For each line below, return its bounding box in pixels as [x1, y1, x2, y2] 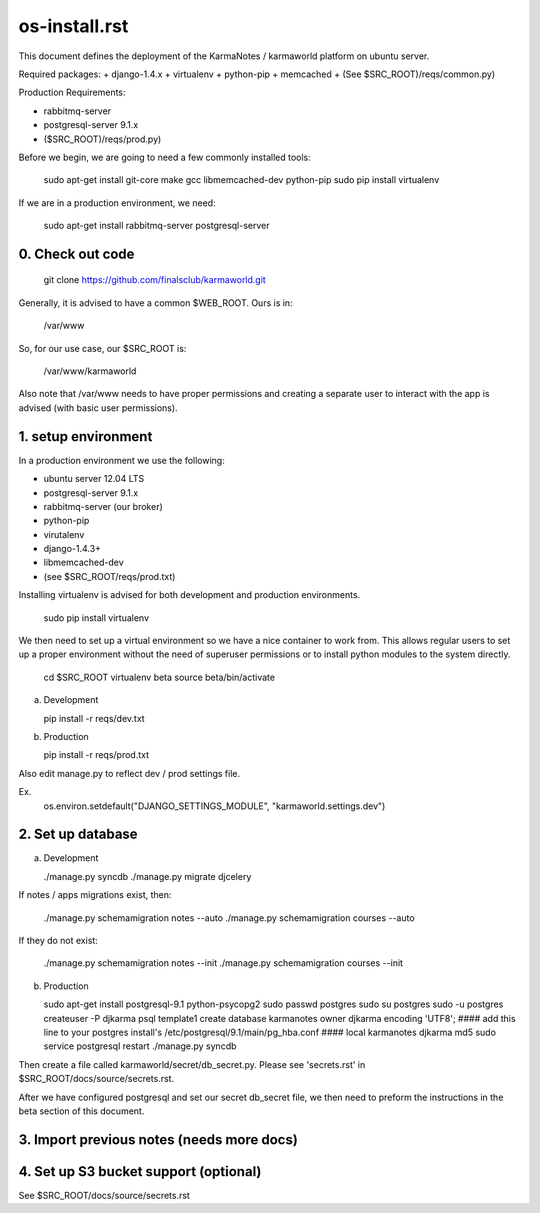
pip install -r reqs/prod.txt [43, 749, 150, 761]
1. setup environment [18, 428, 153, 445]
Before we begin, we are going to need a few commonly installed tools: [18, 151, 312, 163]
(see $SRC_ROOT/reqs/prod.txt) [43, 570, 176, 582]
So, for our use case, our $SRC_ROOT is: [18, 342, 187, 354]
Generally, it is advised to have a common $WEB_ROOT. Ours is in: [18, 296, 294, 309]
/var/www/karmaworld [43, 365, 137, 377]
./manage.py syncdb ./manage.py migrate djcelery [43, 870, 252, 882]
